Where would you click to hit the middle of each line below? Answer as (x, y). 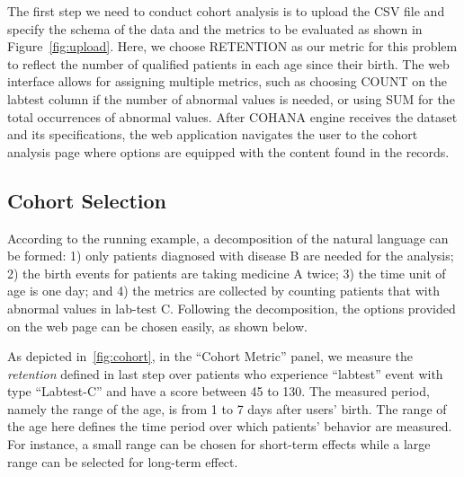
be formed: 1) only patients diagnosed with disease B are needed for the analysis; (231, 256)
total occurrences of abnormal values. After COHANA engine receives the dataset (232, 116)
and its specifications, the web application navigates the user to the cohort (213, 134)
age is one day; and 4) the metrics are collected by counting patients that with (223, 291)
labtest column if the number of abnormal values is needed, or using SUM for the (231, 98)
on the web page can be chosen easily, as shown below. (157, 326)
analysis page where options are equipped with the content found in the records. (228, 151)
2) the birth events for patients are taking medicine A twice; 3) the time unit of (227, 273)
